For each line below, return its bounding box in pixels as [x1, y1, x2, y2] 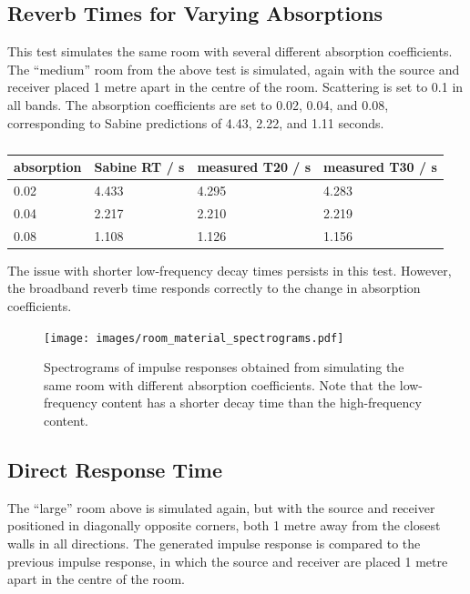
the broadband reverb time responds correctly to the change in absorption [7, 278, 421, 297]
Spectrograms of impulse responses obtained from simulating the [44, 357, 404, 377]
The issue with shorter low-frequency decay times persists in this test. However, [7, 260, 452, 279]
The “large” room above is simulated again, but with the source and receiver [7, 498, 435, 517]
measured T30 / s [323, 157, 437, 176]
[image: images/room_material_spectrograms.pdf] [44, 331, 344, 345]
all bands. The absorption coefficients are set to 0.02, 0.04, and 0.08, [7, 95, 389, 114]
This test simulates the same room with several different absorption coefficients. [7, 42, 453, 61]
